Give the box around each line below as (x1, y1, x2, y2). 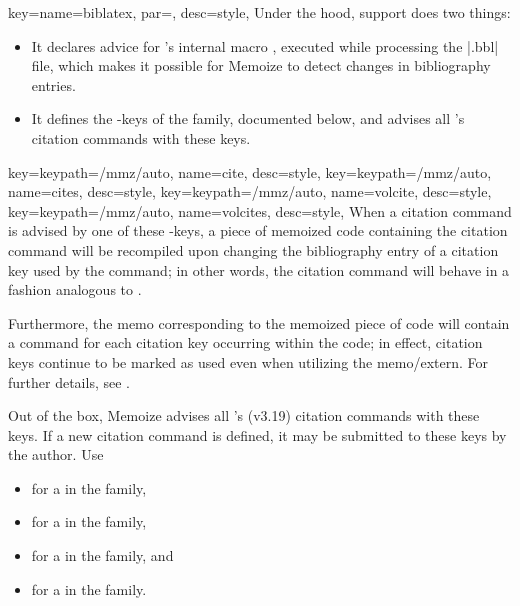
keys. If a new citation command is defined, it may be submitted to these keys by (8, 424, 507, 445)
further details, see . (8, 371, 130, 392)
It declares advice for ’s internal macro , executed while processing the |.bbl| (31, 35, 499, 56)
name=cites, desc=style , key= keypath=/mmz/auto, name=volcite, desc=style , (8, 181, 492, 202)
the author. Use (8, 444, 104, 465)
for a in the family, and (31, 545, 174, 566)
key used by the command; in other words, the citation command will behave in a (8, 259, 510, 280)
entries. (31, 74, 76, 95)
